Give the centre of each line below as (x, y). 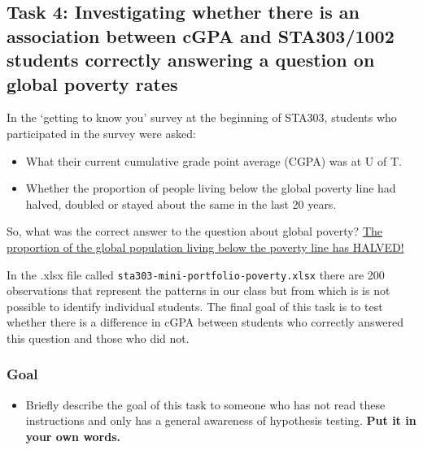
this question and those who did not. (98, 337)
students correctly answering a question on (191, 60)
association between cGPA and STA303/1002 (201, 35)
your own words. (73, 436)
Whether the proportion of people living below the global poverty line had (211, 188)
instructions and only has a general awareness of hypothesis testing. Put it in (221, 420)
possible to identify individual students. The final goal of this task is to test (195, 306)
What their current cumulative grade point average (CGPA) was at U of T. (214, 160)
